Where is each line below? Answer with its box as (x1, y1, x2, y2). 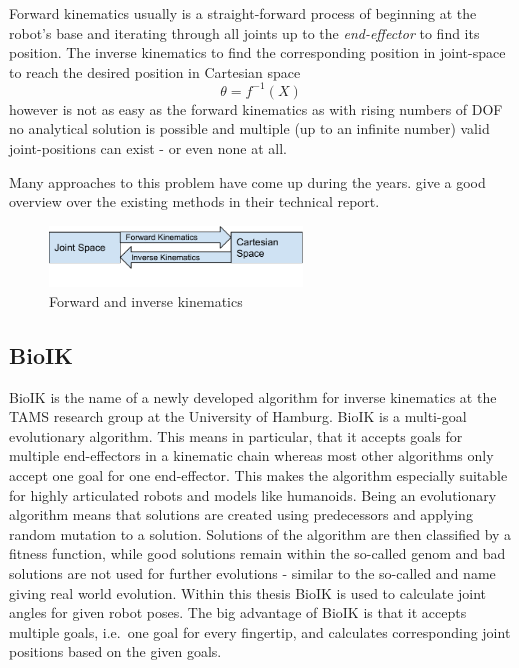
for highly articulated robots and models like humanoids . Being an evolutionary (9, 484, 497, 505)
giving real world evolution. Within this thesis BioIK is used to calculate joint (9, 582, 487, 603)
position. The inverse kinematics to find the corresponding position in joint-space (9, 42, 506, 63)
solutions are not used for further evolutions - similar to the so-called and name (9, 563, 496, 584)
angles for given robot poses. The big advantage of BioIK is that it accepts (9, 602, 467, 623)
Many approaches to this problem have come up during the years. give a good (9, 171, 486, 192)
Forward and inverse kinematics (49, 290, 243, 311)
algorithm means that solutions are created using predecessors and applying (9, 504, 473, 525)
